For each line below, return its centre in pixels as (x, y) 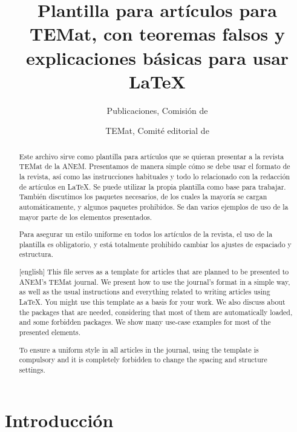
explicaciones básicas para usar (157, 57)
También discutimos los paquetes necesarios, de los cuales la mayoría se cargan (143, 197)
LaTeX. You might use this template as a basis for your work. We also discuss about (152, 301)
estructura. (36, 254)
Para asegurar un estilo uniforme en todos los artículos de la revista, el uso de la (146, 234)
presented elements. (50, 332)
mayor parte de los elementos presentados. (86, 217)
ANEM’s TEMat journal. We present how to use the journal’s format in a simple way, (155, 281)
